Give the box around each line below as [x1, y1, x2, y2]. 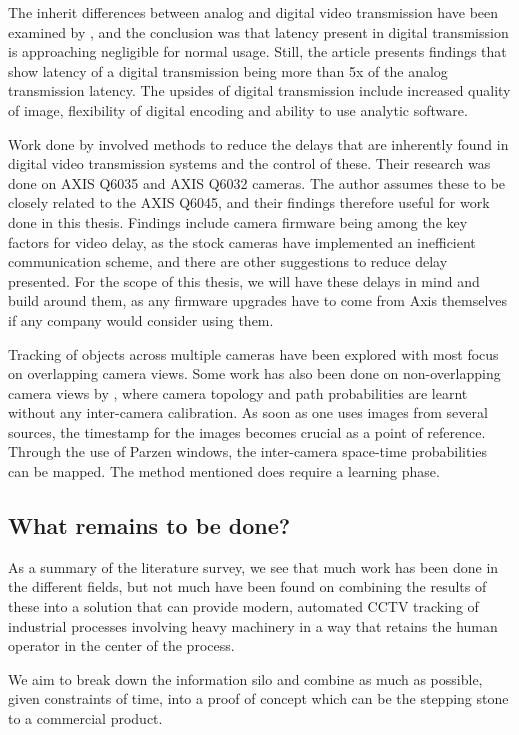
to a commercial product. [8, 708, 163, 729]
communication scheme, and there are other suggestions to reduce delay [8, 251, 448, 272]
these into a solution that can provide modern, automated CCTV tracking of [8, 596, 479, 617]
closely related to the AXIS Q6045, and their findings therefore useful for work [8, 192, 490, 213]
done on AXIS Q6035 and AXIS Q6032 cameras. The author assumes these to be [8, 172, 506, 193]
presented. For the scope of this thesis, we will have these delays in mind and [8, 270, 480, 291]
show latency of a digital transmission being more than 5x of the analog [8, 60, 448, 81]
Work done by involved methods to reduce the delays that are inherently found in [8, 133, 509, 154]
